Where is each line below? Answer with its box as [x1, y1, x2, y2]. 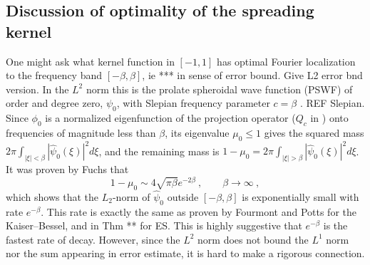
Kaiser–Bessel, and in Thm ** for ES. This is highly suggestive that [6, 218, 302, 233]
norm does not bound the [197, 232, 309, 246]
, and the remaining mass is [98, 143, 220, 158]
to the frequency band [6, 68, 103, 83]
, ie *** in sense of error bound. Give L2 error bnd [142, 68, 363, 83]
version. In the [6, 81, 69, 96]
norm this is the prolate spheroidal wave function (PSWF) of [86, 81, 353, 96]
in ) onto [310, 110, 349, 125]
